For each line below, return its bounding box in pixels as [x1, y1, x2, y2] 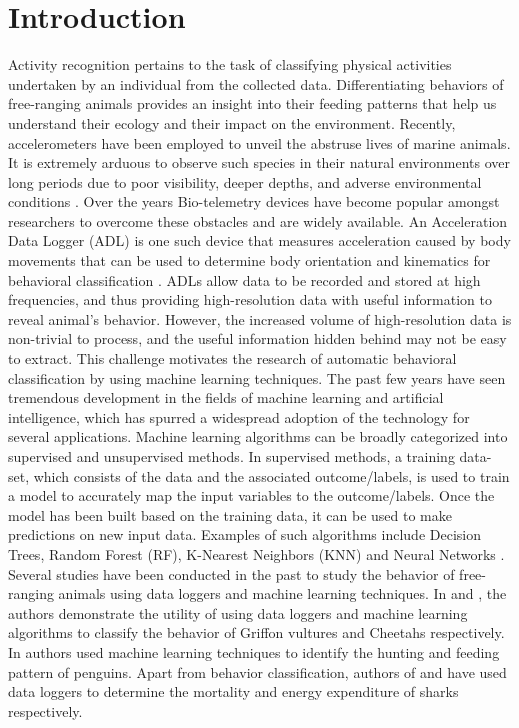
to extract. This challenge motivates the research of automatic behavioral [8, 348, 457, 369]
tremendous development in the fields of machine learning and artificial [8, 387, 444, 408]
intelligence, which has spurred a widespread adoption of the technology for [8, 406, 470, 427]
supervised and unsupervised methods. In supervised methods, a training [8, 446, 455, 466]
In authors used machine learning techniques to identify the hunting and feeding [8, 641, 500, 662]
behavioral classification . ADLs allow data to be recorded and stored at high [8, 269, 481, 290]
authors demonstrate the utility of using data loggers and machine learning [8, 602, 468, 623]
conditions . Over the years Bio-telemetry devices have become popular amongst [8, 191, 500, 212]
